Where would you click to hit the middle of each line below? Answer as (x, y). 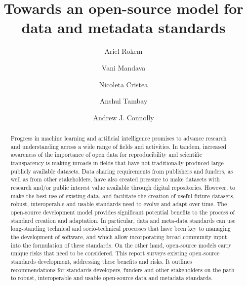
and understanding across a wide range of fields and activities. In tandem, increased (118, 146)
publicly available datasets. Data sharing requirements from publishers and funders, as (122, 171)
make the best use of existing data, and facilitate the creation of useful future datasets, (123, 196)
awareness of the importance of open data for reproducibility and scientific (106, 155)
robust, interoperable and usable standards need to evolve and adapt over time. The (119, 204)
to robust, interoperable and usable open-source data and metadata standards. (112, 278)
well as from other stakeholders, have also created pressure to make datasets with (115, 179)
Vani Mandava (123, 67)
